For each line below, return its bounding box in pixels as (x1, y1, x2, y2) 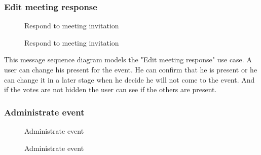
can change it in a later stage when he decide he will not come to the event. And (4, 74, 255, 85)
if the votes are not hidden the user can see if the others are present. (4, 84, 217, 95)
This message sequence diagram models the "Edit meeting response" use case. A (4, 54, 252, 65)
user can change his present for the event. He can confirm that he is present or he (4, 64, 257, 74)
